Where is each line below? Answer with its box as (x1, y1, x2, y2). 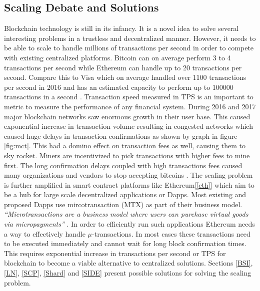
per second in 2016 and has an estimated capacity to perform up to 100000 (4, 81, 233, 92)
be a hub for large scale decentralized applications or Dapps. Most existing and (4, 189, 246, 200)
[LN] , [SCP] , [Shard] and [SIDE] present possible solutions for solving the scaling (4, 268, 251, 278)
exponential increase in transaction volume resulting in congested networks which (4, 121, 253, 131)
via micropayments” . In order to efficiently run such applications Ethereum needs (4, 219, 255, 229)
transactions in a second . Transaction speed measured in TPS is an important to (4, 91, 253, 102)
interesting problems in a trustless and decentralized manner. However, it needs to (4, 32, 256, 43)
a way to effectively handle (4, 228, 85, 239)
